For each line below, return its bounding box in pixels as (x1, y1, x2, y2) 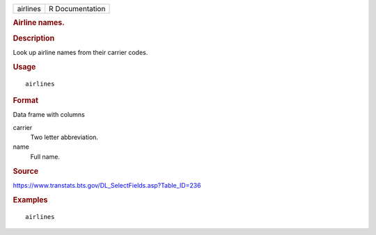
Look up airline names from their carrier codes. (13, 48, 148, 56)
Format (13, 95, 38, 105)
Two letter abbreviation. (30, 133, 99, 142)
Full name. (30, 152, 61, 161)
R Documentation (49, 4, 106, 13)
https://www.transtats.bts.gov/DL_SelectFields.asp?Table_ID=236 (13, 181, 201, 189)
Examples (13, 195, 48, 204)
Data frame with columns (13, 111, 85, 119)
